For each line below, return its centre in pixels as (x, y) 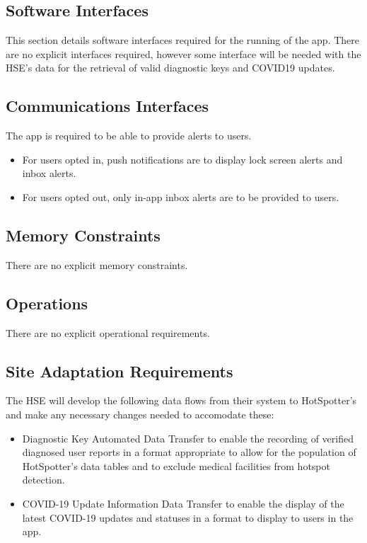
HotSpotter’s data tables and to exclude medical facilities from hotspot (176, 465)
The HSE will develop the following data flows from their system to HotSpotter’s (181, 400)
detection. (43, 480)
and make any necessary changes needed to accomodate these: (140, 414)
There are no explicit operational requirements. (108, 332)
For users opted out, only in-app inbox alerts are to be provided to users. (181, 196)
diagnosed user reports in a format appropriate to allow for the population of (189, 452)
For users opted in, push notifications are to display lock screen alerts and (182, 159)
